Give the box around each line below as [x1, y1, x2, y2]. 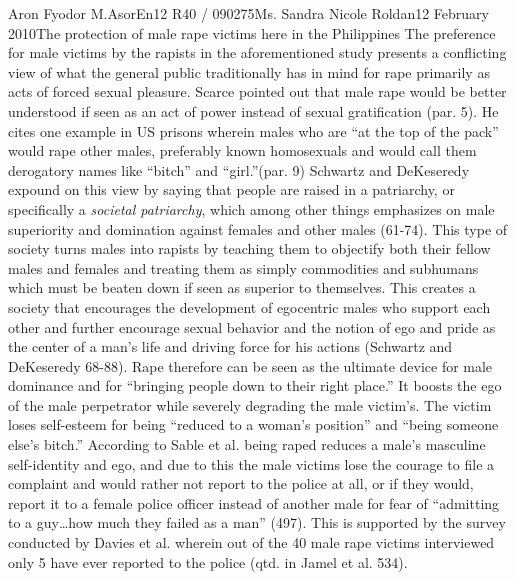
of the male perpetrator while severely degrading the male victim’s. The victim [8, 394, 492, 415]
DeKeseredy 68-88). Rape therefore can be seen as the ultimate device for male [8, 355, 493, 376]
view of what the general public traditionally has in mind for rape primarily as [8, 61, 490, 82]
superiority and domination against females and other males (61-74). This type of [8, 218, 508, 239]
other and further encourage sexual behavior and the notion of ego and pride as [8, 316, 496, 337]
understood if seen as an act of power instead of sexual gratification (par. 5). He [8, 100, 499, 121]
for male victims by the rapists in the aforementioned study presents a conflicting [8, 42, 507, 63]
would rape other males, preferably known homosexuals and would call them [8, 140, 477, 161]
